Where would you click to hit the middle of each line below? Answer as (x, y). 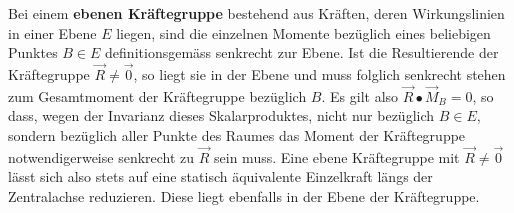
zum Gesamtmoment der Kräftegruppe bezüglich (157, 95)
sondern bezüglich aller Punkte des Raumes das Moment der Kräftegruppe (237, 135)
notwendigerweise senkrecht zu (101, 156)
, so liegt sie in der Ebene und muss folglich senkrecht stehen (319, 74)
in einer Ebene (52, 32)
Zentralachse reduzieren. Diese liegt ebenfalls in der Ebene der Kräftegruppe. (244, 196)
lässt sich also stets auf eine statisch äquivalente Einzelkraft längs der (220, 176)
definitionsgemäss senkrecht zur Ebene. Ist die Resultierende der (302, 52)
